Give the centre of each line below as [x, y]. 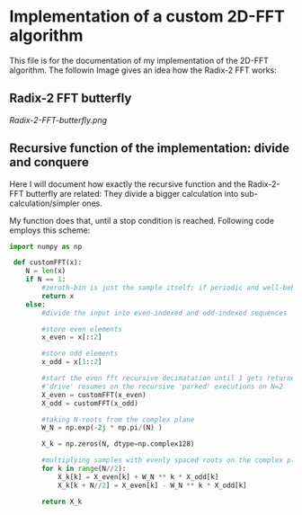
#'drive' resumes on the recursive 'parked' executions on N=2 [162, 386]
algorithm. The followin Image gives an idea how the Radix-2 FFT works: [143, 70]
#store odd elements [80, 354]
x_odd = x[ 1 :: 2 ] [72, 362]
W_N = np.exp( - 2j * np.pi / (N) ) [102, 428]
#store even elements [82, 329]
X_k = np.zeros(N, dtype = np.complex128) [118, 444]
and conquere [49, 162]
